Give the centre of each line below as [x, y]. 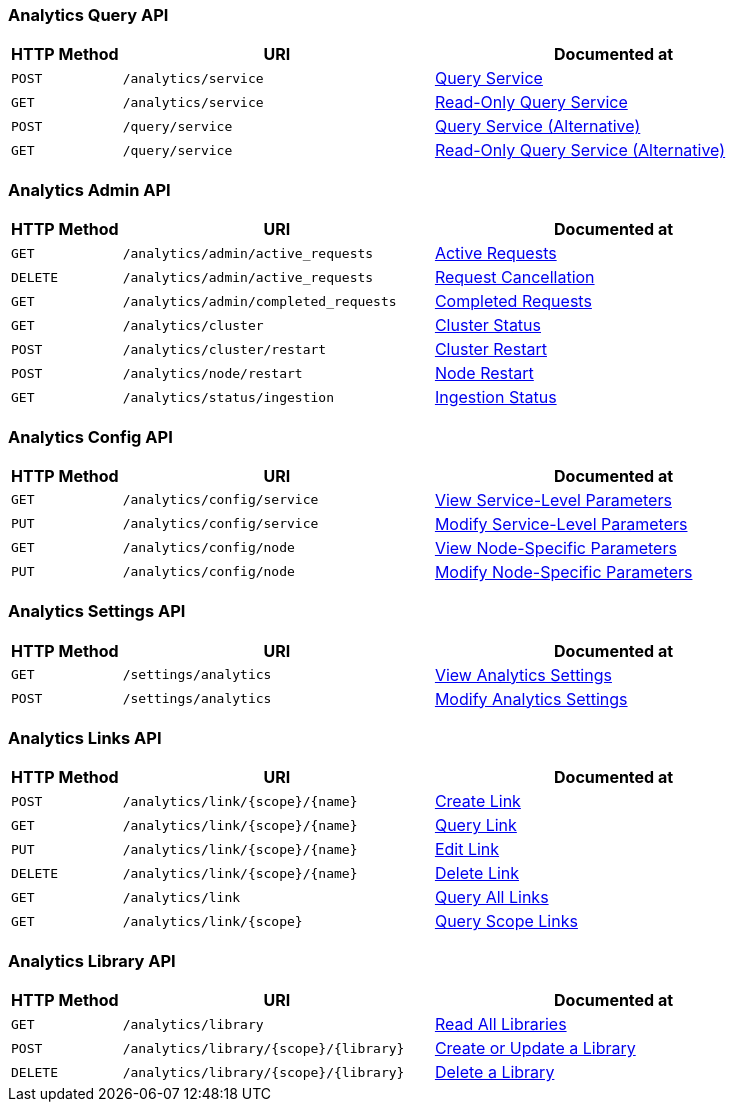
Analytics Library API [92, 960]
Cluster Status [488, 325]
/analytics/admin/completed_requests [259, 301]
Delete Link [477, 873]
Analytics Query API [88, 15]
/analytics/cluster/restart [224, 349]
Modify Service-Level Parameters [561, 523]
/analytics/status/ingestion [228, 397]
